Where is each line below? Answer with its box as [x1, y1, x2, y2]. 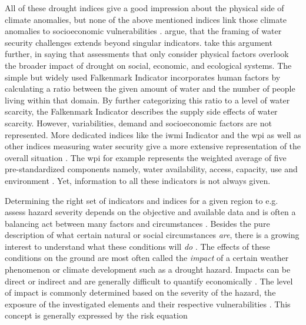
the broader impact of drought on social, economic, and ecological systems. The [5, 59, 292, 71]
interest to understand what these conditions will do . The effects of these [5, 240, 270, 252]
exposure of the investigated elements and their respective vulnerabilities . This [5, 297, 291, 310]
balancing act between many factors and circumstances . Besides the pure [5, 217, 270, 229]
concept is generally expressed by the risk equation [5, 309, 188, 321]
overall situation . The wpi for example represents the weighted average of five [5, 151, 287, 163]
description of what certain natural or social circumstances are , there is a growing [5, 229, 300, 241]
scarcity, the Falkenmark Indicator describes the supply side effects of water [5, 105, 278, 118]
